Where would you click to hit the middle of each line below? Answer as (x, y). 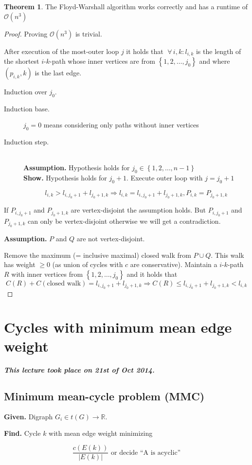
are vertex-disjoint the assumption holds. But (138, 210)
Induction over (26, 92)
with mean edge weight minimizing (101, 433)
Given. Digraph (28, 416)
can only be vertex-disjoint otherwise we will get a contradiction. (124, 221)
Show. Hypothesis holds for (65, 178)
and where (215, 61)
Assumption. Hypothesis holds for (77, 168)
